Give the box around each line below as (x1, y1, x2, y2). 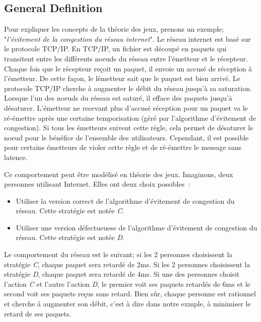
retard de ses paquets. (4, 308, 71, 318)
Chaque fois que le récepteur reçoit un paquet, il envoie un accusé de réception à (4, 63, 252, 73)
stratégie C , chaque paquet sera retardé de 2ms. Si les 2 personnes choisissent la (4, 259, 250, 269)
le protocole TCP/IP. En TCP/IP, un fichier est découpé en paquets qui (4, 43, 227, 54)
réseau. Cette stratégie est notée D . (16, 232, 125, 243)
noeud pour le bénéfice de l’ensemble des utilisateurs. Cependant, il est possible (4, 132, 249, 142)
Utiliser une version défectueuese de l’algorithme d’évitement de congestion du (16, 222, 257, 232)
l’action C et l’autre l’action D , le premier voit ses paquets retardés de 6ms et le (4, 278, 250, 289)
